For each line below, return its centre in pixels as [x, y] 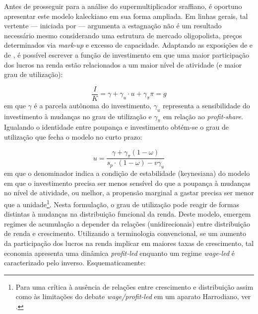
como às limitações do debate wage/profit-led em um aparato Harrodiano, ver [133, 296]
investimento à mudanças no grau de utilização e [78, 116]
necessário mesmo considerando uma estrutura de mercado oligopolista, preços [123, 35]
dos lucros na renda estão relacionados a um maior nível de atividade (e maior [123, 64]
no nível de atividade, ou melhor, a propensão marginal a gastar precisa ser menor [129, 193]
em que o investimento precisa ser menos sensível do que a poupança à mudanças [127, 183]
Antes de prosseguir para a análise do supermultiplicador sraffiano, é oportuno [123, 6]
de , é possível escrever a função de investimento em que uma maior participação [127, 54]
